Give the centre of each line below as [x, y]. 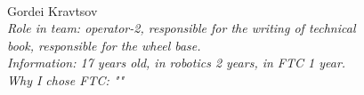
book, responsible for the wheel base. [104, 45]
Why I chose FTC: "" [66, 79]
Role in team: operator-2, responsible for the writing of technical [182, 28]
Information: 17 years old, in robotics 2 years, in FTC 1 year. [177, 63]
